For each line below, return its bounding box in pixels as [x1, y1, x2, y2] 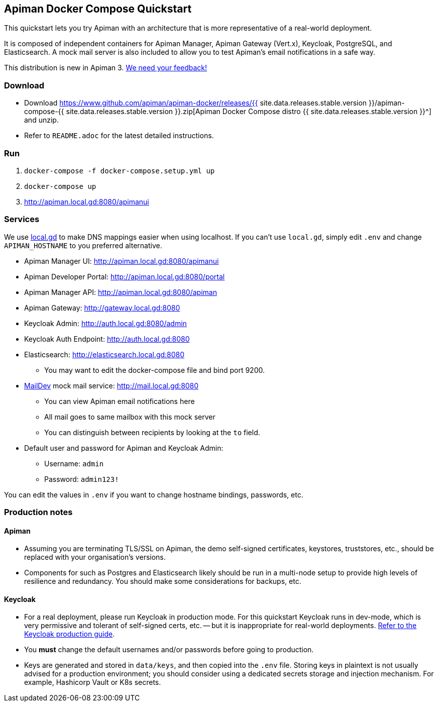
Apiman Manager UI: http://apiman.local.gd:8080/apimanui [24, 256, 219, 265]
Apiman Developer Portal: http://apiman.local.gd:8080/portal [24, 272, 225, 281]
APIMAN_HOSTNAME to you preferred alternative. [4, 241, 162, 250]
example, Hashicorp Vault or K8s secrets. [24, 678, 161, 687]
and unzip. [24, 116, 59, 125]
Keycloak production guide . [24, 630, 115, 639]
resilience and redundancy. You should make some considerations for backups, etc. [24, 577, 301, 586]
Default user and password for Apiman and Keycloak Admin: [24, 443, 224, 452]
